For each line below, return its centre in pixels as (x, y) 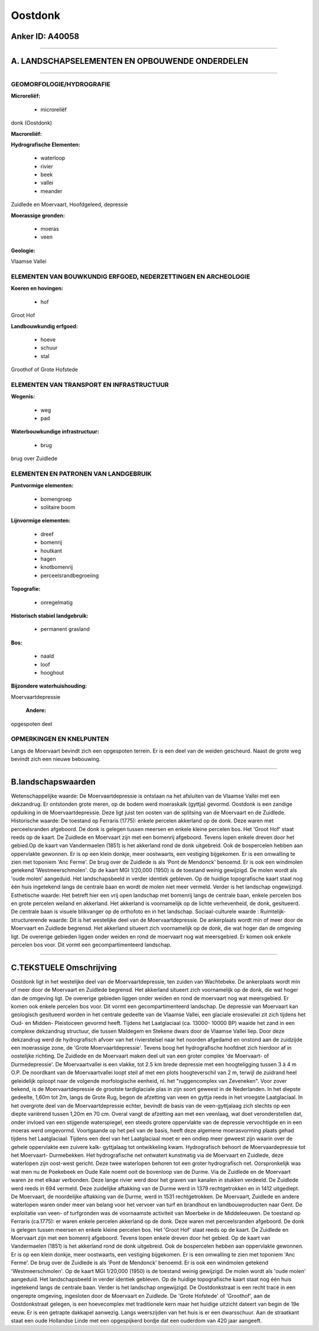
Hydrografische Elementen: (46, 144)
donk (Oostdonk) (32, 123)
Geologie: (23, 250)
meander (51, 191)
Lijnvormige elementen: (41, 520)
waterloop (53, 158)
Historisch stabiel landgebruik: (50, 616)
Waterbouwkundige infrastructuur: (55, 432)
